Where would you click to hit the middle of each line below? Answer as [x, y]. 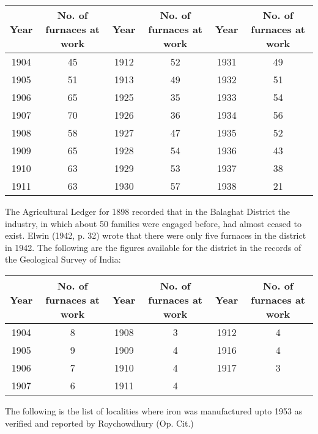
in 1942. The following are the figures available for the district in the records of [153, 247]
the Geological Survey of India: [63, 259]
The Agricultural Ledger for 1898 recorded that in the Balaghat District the [148, 211]
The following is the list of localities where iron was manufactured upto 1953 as [154, 410]
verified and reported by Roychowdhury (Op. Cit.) [99, 423]
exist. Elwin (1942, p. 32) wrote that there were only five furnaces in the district [156, 235]
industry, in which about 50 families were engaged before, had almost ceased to [153, 223]
